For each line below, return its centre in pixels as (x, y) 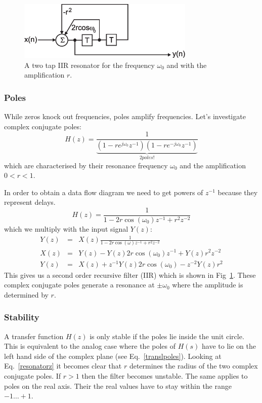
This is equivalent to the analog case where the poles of (90, 346)
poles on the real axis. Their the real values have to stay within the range (118, 386)
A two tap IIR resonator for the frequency (90, 65)
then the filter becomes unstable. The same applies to (165, 376)
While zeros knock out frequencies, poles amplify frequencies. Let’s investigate (125, 116)
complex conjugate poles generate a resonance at (79, 285)
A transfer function (34, 336)
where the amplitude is (208, 285)
